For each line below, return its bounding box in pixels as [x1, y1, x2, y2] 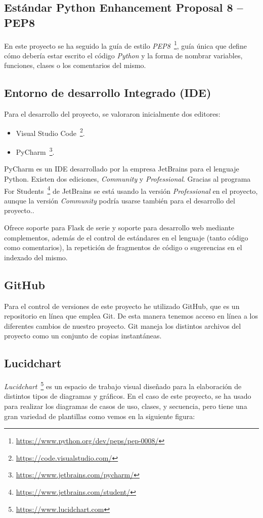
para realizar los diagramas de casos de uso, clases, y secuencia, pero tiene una [4, 400, 247, 411]
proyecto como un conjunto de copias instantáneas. [4, 330, 162, 341]
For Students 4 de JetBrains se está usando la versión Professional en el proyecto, [4, 184, 258, 196]
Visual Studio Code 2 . [16, 126, 85, 138]
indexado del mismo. [4, 252, 68, 262]
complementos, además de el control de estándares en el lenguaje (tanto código [4, 232, 248, 243]
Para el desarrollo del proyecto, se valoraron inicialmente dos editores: [4, 109, 221, 119]
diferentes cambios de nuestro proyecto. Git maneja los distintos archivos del [4, 320, 241, 331]
